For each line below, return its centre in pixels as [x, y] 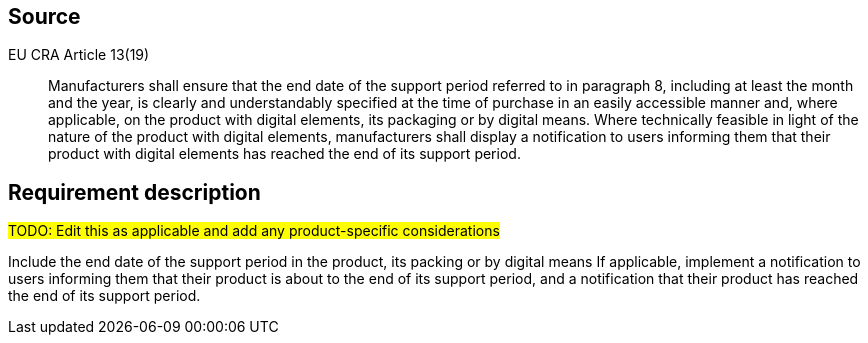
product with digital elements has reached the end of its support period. [284, 154]
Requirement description [134, 192]
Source [44, 16]
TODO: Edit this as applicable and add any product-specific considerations [254, 231]
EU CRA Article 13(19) [79, 55]
